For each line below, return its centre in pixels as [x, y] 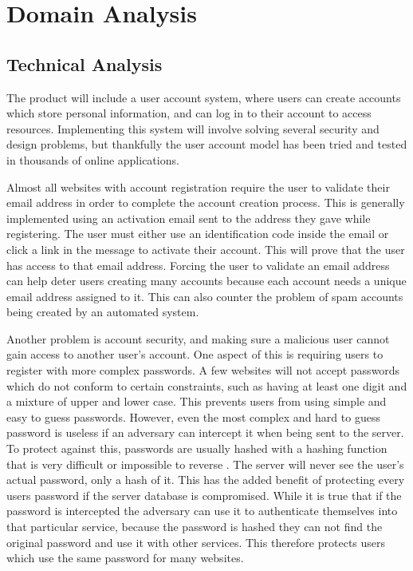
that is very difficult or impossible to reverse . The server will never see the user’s [205, 464]
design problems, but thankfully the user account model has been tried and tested [207, 144]
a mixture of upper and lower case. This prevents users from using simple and [197, 401]
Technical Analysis [85, 63]
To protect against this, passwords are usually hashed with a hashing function [197, 448]
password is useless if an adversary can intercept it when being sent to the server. [205, 432]
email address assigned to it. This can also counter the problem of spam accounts [205, 296]
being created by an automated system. [103, 312]
